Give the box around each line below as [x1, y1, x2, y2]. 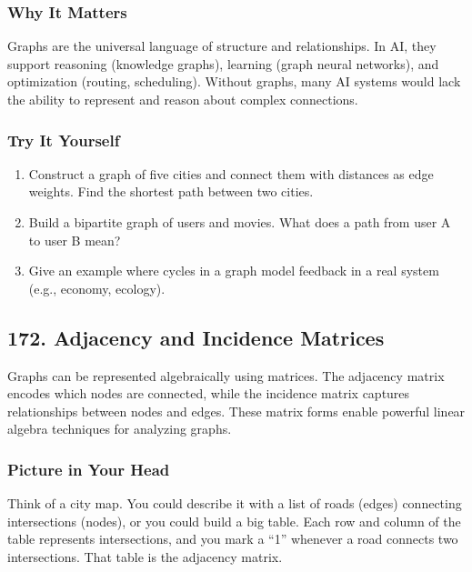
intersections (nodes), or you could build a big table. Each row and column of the [7, 511, 461, 530]
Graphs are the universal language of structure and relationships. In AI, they [7, 36, 437, 55]
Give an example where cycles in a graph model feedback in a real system [28, 261, 439, 280]
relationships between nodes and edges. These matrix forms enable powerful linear [7, 401, 466, 420]
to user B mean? [28, 230, 121, 249]
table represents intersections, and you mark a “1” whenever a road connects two [7, 529, 458, 548]
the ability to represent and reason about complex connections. [7, 90, 358, 108]
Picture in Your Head [7, 457, 170, 480]
